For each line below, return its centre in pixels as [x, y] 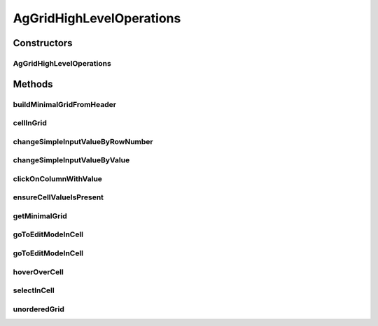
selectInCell [34, 290]
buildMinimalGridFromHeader [65, 104]
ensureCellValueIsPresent [58, 197]
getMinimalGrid [40, 215]
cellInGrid [30, 123]
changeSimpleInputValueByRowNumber [83, 141]
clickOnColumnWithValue [58, 178]
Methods [33, 84]
